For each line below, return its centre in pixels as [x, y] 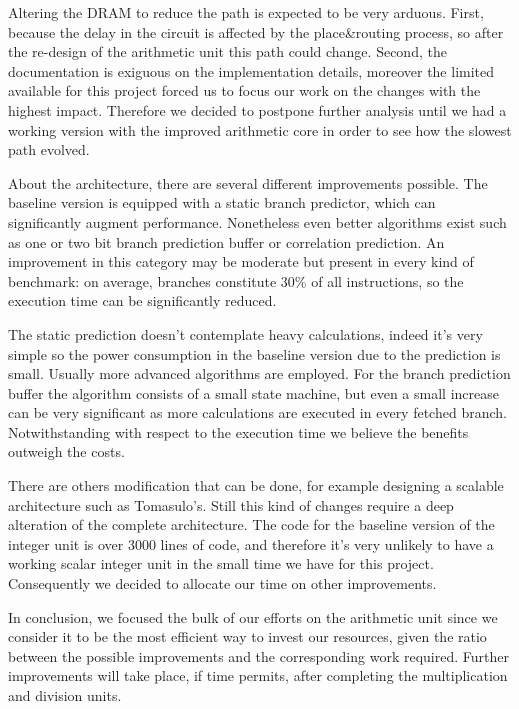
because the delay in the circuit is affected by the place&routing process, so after [256, 31]
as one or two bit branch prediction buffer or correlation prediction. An [226, 241]
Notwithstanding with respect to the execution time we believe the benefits [238, 431]
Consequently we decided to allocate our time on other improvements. [222, 583]
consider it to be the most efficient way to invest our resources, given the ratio [247, 636]
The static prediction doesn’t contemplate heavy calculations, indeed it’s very [245, 333]
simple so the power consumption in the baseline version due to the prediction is [254, 353]
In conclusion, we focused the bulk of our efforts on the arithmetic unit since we [253, 616]
